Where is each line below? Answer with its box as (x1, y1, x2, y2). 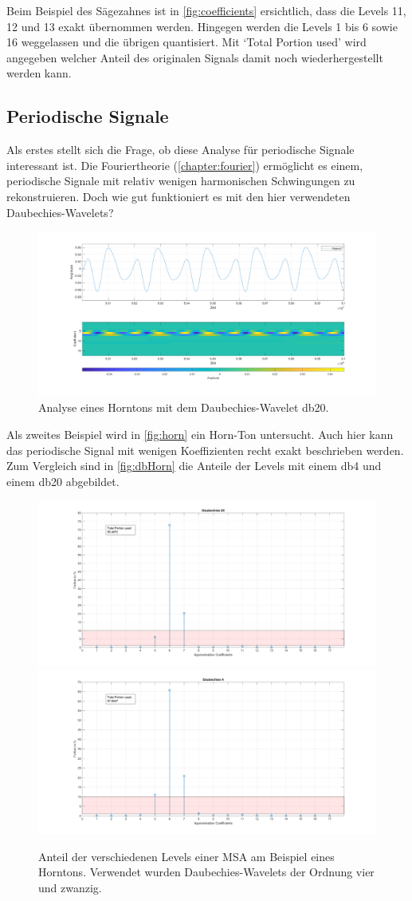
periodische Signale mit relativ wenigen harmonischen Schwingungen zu (6, 172, 355, 189)
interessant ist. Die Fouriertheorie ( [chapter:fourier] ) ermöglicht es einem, (6, 156, 363, 173)
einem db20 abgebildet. (6, 472, 120, 489)
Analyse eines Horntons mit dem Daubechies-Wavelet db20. (38, 399, 329, 416)
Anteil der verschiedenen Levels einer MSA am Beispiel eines (38, 848, 335, 864)
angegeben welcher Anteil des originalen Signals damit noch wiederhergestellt (6, 49, 383, 65)
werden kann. (6, 65, 72, 81)
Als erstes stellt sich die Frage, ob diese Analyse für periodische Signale (6, 141, 355, 158)
